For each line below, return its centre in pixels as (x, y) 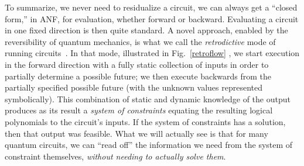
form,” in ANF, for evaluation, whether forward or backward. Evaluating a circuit (152, 18)
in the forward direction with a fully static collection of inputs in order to (137, 64)
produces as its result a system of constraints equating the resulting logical (139, 110)
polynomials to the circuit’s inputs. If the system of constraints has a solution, (145, 121)
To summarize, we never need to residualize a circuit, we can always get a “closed (151, 7)
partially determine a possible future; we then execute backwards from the (138, 76)
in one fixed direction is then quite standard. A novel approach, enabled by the (146, 30)
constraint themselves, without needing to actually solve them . (115, 156)
